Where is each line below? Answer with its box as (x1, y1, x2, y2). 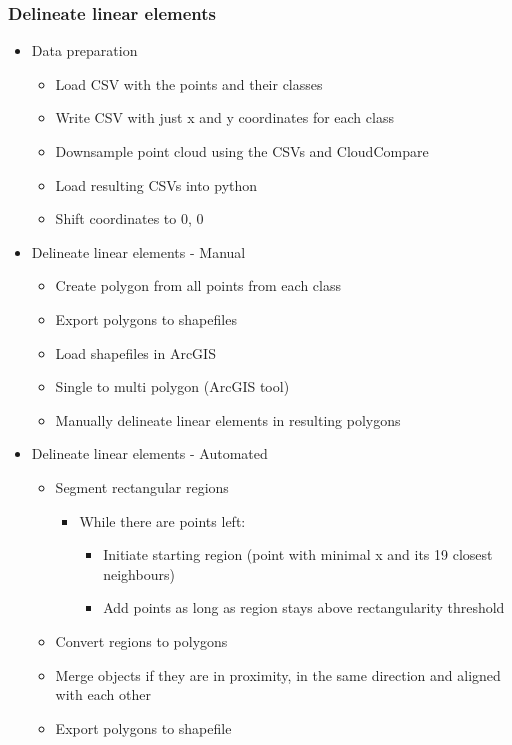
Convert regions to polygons (55, 630, 228, 651)
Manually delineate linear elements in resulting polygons (55, 409, 401, 430)
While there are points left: (79, 510, 246, 531)
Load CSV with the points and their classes (55, 73, 323, 94)
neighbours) (103, 563, 175, 584)
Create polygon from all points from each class (55, 275, 341, 296)
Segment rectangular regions (55, 476, 229, 497)
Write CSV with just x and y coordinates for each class (55, 107, 394, 128)
